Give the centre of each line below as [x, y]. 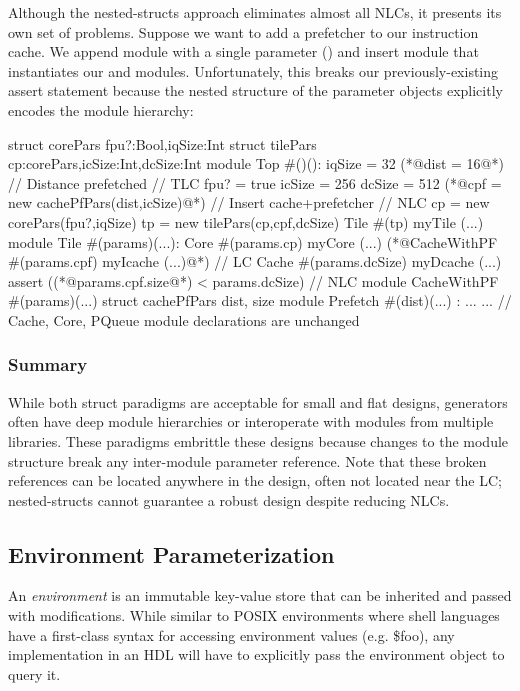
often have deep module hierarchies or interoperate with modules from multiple [251, 421]
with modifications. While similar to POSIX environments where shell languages [254, 615]
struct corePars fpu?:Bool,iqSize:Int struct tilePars [162, 143]
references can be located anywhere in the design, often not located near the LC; [255, 480]
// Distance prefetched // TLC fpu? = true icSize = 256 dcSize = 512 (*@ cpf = [255, 182]
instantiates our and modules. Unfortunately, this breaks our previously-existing [253, 70]
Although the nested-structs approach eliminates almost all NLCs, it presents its [255, 12]
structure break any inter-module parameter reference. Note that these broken [247, 460]
